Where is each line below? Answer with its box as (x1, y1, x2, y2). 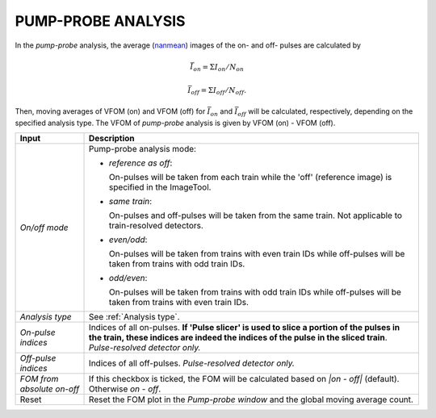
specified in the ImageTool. (109, 182, 212, 193)
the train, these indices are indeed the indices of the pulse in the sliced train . (89, 332, 388, 343)
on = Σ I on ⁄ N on (193, 62, 245, 73)
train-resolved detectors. (109, 219, 203, 231)
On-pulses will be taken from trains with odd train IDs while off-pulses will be (109, 286, 401, 298)
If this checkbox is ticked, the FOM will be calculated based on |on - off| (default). (89, 373, 400, 384)
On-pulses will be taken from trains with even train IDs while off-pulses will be (109, 248, 405, 259)
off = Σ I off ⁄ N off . (191, 86, 246, 97)
